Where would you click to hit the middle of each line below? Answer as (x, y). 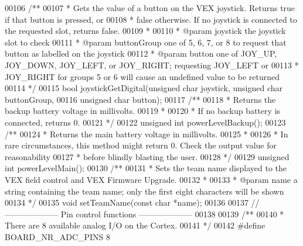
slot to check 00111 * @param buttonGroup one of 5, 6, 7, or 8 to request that (146, 42)
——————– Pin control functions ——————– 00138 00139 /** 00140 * (144, 214)
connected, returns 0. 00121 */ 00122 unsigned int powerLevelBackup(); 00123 (145, 122)
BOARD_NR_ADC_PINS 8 (58, 236)
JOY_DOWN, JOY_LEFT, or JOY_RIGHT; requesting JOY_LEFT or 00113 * (152, 65)
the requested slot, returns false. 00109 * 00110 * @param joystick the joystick (145, 31)
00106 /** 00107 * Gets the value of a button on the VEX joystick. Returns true (150, 8)
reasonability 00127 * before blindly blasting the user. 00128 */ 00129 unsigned (147, 156)
